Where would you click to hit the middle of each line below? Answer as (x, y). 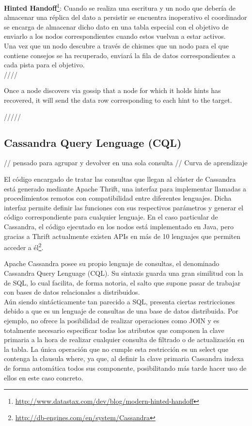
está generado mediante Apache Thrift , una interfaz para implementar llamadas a (125, 188)
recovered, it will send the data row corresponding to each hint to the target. (118, 100)
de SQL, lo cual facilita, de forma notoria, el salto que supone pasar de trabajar (122, 282)
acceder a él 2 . (24, 246)
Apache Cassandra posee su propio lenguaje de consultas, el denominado (112, 263)
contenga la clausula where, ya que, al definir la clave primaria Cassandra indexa (124, 358)
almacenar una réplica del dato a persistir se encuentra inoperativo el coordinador (126, 17)
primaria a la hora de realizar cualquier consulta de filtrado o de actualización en (124, 339)
